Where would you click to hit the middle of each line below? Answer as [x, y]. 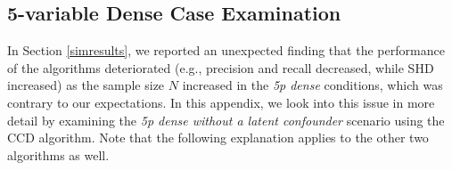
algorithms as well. [58, 154]
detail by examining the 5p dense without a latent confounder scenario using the [226, 120]
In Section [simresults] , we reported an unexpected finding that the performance [226, 50]
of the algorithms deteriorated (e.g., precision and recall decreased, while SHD [221, 67]
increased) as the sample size [86, 85]
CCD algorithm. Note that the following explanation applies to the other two [218, 138]
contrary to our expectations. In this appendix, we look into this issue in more [221, 102]
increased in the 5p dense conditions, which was [312, 85]
